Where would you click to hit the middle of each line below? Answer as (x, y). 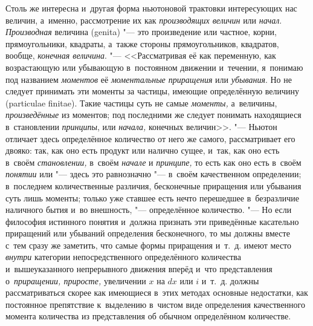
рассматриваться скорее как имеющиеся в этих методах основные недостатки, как (157, 292)
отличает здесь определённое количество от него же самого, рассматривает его (150, 138)
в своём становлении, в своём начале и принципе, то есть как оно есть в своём (153, 162)
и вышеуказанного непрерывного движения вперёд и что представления (139, 269)
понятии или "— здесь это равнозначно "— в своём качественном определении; (153, 174)
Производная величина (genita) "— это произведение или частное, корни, (141, 32)
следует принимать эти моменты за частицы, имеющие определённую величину (153, 91)
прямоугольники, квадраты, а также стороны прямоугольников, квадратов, (142, 43)
